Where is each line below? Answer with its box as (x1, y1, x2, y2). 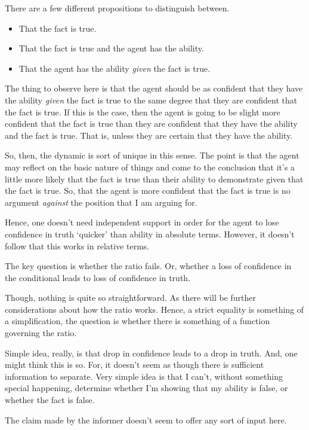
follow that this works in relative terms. (5, 239, 150, 252)
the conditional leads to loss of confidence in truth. (5, 271, 191, 283)
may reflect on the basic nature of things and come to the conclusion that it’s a (5, 160, 295, 173)
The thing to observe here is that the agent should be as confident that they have (5, 82, 303, 94)
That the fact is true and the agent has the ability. (18, 42, 204, 54)
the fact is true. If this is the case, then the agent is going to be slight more (5, 105, 280, 118)
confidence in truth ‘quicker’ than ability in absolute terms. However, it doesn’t (5, 227, 295, 240)
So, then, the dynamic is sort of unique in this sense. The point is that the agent (5, 149, 299, 161)
